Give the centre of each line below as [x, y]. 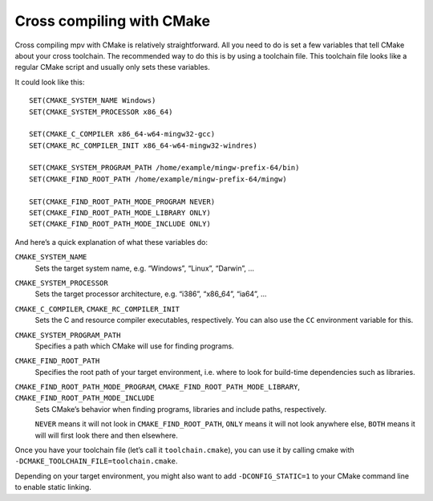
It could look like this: [50, 82]
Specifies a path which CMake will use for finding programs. [134, 346]
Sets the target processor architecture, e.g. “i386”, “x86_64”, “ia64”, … [151, 294]
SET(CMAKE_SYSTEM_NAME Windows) [93, 101]
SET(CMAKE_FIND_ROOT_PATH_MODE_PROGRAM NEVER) [122, 202]
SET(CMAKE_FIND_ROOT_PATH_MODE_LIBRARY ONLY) [120, 213]
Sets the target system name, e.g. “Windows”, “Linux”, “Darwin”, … [144, 268]
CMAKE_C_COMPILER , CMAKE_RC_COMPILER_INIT [97, 308]
